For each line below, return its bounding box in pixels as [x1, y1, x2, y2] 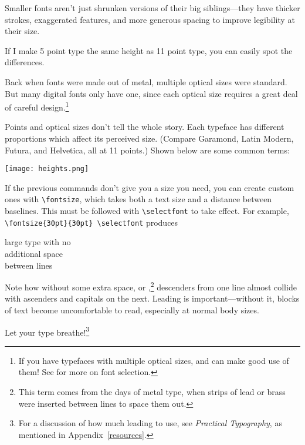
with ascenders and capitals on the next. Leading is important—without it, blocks [5, 292, 300, 305]
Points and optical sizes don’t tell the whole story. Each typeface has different [5, 121, 284, 133]
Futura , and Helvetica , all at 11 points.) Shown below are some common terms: [5, 143, 290, 156]
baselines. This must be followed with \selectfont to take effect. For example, [5, 205, 289, 217]
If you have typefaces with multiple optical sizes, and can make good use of [18, 354, 289, 366]
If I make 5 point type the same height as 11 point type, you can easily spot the [5, 44, 293, 56]
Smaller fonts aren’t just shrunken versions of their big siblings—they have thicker [5, 2, 300, 14]
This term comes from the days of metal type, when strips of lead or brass [18, 386, 286, 398]
